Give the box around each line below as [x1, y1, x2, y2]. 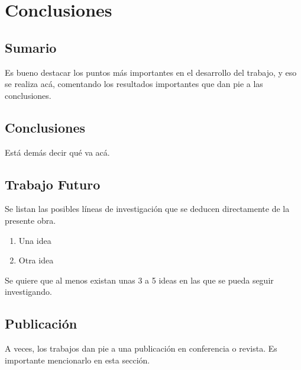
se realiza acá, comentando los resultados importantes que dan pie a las [5, 78, 263, 90]
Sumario [5, 38, 57, 56]
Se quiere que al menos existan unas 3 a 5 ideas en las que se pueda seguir [5, 274, 274, 286]
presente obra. [5, 214, 56, 226]
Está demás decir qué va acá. [5, 146, 110, 158]
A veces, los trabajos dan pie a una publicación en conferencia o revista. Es [5, 342, 277, 355]
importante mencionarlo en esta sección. [5, 353, 150, 366]
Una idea [18, 234, 51, 246]
